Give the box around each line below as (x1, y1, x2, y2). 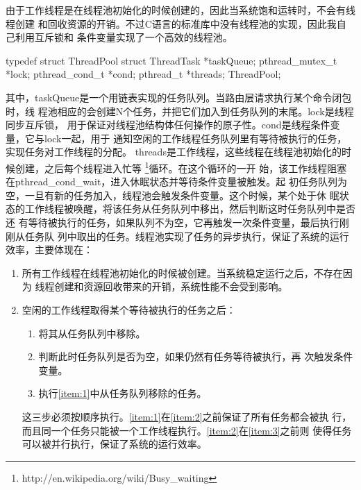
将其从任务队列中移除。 (38, 326, 146, 340)
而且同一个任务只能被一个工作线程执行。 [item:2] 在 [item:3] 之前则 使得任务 (22, 423, 352, 437)
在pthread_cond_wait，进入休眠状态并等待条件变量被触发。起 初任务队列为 (6, 174, 347, 189)
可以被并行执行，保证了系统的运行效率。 (22, 437, 207, 451)
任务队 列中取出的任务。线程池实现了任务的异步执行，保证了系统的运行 (24, 228, 349, 243)
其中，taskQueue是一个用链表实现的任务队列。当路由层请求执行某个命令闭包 (6, 90, 352, 104)
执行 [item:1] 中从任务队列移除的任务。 (38, 386, 207, 400)
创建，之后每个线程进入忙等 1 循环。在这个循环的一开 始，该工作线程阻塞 (15, 158, 347, 175)
